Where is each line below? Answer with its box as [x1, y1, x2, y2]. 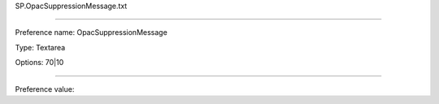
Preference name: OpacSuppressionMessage [15, 28, 168, 37]
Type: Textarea [15, 42, 66, 52]
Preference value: [15, 84, 75, 93]
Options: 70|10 [15, 58, 64, 67]
